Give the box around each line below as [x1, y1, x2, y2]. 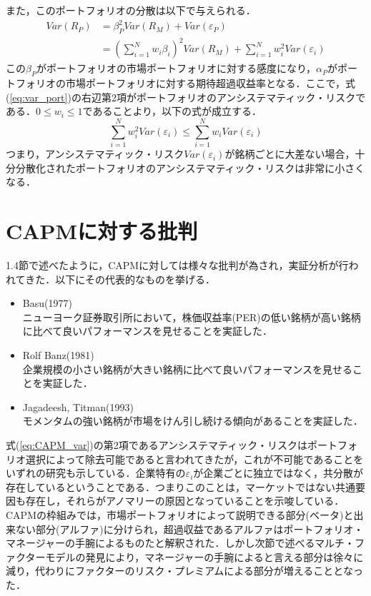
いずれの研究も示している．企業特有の [6, 465, 186, 480]
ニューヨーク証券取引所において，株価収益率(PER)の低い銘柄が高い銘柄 [22, 309, 361, 324]
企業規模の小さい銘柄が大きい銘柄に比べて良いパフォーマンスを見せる [22, 361, 352, 376]
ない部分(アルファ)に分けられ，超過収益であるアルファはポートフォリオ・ [15, 521, 364, 536]
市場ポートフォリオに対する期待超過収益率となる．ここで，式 [65, 76, 356, 91]
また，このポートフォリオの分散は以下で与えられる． [6, 3, 256, 17]
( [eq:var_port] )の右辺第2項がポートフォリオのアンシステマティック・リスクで [6, 89, 366, 104]
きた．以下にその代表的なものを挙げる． [25, 271, 215, 286]
